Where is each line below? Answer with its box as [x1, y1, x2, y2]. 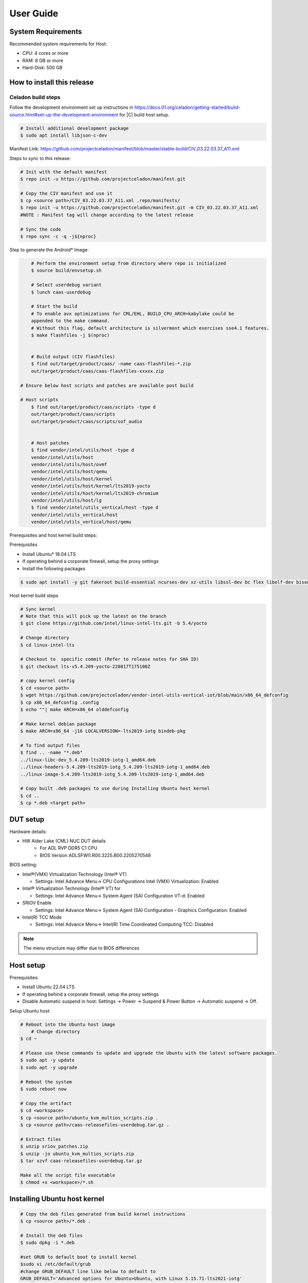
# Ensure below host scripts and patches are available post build [20, 382, 194, 388]
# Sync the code [20, 226, 62, 232]
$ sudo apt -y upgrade [20, 1064, 78, 1070]
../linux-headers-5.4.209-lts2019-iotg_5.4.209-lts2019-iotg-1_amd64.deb [20, 764, 210, 770]
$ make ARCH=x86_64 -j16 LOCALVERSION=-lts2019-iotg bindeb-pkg [20, 728, 186, 734]
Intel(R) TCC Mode [22, 914, 62, 920]
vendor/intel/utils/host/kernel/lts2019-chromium [31, 490, 159, 496]
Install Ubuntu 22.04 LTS [22, 984, 75, 990]
